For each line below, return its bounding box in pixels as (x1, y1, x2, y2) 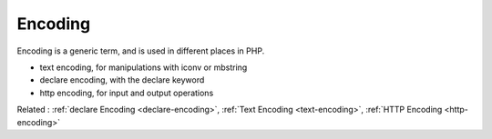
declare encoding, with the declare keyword (39, 74, 205, 85)
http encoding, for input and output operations (39, 87, 214, 98)
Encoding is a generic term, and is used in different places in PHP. (16, 45, 265, 56)
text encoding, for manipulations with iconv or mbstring (39, 62, 248, 73)
